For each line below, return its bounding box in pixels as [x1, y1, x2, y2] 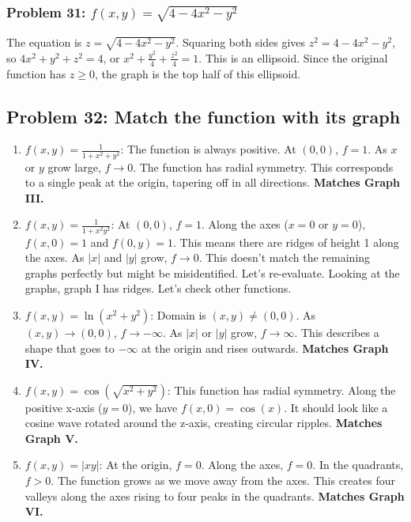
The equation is [6, 34, 82, 51]
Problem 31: [6, 2, 86, 21]
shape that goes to [25, 339, 115, 356]
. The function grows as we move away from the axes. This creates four [51, 472, 395, 489]
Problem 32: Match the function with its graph [6, 104, 401, 128]
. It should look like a [284, 399, 388, 415]
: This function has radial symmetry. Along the [168, 381, 396, 398]
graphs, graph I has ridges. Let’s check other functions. [25, 280, 292, 297]
